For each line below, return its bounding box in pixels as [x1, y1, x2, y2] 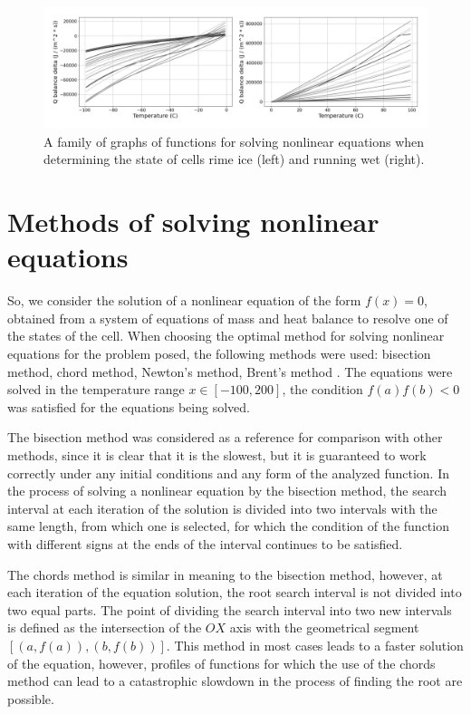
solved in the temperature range [7, 380, 185, 399]
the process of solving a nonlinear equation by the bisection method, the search [7, 481, 447, 500]
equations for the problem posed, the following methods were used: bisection [7, 344, 431, 363]
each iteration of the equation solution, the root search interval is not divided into [7, 583, 462, 602]
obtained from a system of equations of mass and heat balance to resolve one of [7, 308, 448, 327]
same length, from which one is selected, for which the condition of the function [7, 516, 449, 535]
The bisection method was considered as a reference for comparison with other [7, 428, 443, 447]
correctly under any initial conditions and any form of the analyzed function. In [7, 463, 449, 482]
